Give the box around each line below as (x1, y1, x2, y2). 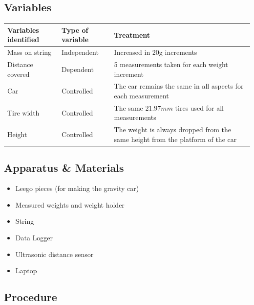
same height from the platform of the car (114, 134, 237, 144)
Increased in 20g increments (114, 47, 197, 57)
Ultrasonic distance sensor (15, 249, 94, 259)
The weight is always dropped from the (114, 124, 231, 135)
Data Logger (15, 232, 53, 242)
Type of (62, 24, 88, 35)
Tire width (7, 107, 40, 117)
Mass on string (7, 47, 52, 57)
